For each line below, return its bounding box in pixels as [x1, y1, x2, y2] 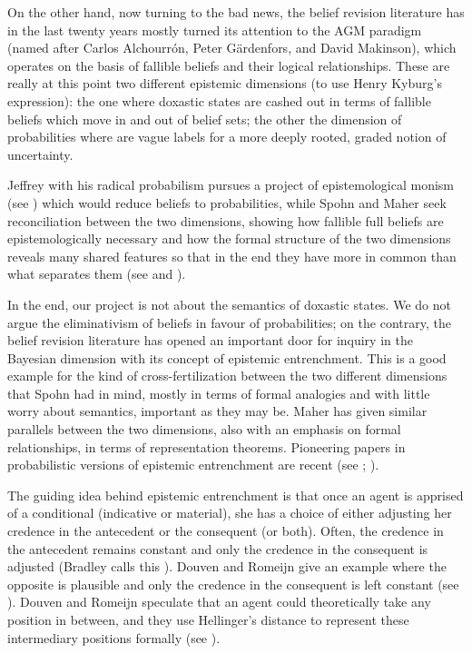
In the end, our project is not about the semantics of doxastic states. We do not [7, 294, 451, 313]
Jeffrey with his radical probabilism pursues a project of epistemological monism [7, 175, 455, 194]
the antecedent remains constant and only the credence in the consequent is [7, 539, 428, 558]
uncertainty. [7, 144, 74, 163]
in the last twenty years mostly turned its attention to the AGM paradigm [7, 20, 422, 39]
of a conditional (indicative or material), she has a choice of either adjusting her [7, 503, 452, 522]
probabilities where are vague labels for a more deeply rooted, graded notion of [7, 127, 447, 146]
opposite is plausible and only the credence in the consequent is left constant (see [7, 574, 459, 593]
